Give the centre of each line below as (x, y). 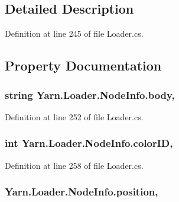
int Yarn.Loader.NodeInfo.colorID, (89, 143)
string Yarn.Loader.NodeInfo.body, (90, 94)
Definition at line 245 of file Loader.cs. (74, 33)
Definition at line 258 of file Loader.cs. (74, 165)
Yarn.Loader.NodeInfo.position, (82, 192)
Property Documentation (83, 65)
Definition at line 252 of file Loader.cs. (74, 116)
